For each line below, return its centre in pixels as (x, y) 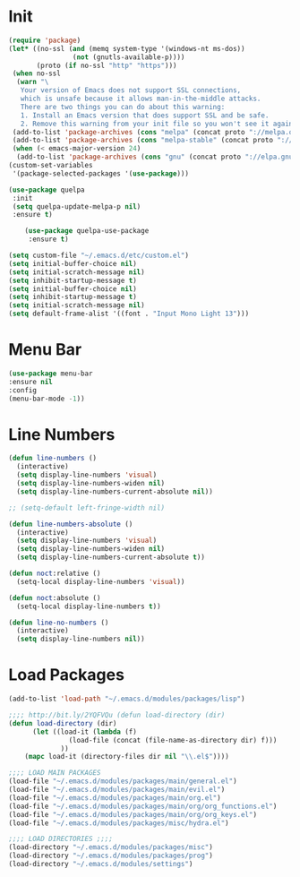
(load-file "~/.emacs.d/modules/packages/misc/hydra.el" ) (119, 823)
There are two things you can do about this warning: (123, 107)
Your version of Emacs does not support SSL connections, (131, 90)
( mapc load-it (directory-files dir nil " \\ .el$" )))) (127, 757)
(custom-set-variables (51, 166)
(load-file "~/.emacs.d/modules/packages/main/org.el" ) (115, 798)
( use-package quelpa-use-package (87, 231)
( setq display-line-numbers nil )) (81, 639)
